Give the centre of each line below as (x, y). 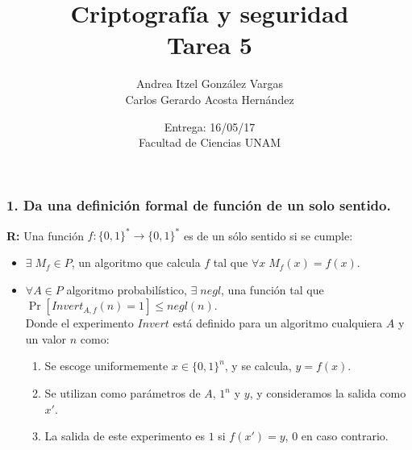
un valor (46, 338)
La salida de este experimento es (125, 436)
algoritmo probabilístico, (127, 289)
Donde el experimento (79, 323)
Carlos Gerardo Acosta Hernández (210, 99)
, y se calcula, (258, 366)
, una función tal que (273, 289)
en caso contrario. (345, 436)
